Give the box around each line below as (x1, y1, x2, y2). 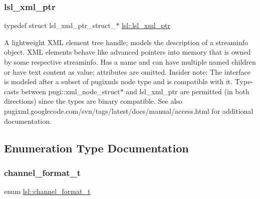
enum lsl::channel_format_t (4, 186, 91, 196)
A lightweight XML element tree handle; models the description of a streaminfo (4, 37, 248, 47)
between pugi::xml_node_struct (21, 86, 120, 96)
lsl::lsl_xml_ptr (121, 20, 170, 31)
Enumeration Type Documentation (4, 140, 189, 155)
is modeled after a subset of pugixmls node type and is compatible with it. (4, 76, 233, 87)
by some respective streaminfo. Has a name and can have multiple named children (4, 57, 256, 67)
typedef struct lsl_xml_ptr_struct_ (4, 20, 116, 31)
